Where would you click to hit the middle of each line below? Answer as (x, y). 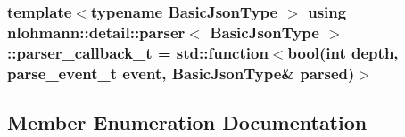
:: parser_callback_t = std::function (138, 52)
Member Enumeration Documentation (187, 122)
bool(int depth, (343, 52)
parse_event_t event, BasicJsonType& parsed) (181, 73)
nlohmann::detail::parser (96, 32)
